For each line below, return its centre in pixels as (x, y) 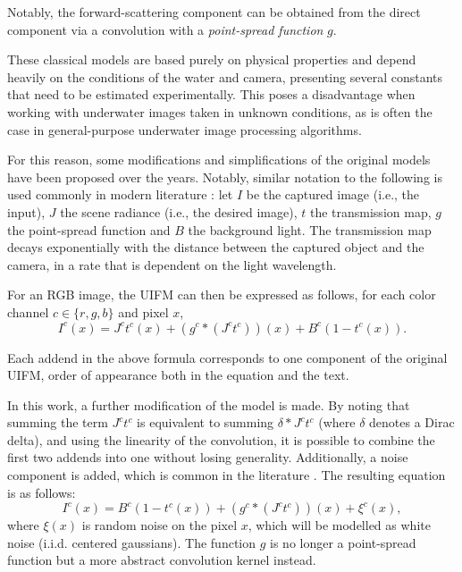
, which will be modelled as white (339, 525)
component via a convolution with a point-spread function (165, 29)
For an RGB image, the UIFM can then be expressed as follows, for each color (222, 294)
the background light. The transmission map (310, 229)
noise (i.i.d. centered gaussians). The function (132, 542)
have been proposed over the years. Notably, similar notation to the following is (225, 177)
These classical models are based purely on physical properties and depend (212, 59)
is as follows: (42, 492)
